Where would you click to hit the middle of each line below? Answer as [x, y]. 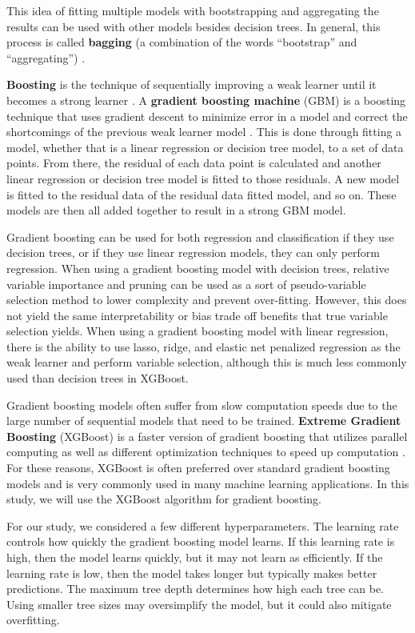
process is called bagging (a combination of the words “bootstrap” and [182, 42]
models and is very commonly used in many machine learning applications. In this [208, 483]
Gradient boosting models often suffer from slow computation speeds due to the [202, 405]
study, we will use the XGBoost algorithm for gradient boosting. [164, 499]
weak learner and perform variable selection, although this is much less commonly [207, 362]
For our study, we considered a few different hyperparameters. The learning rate [203, 525]
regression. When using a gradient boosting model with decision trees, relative [198, 268]
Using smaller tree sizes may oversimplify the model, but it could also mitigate [199, 604]
